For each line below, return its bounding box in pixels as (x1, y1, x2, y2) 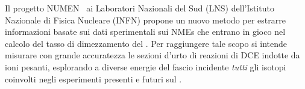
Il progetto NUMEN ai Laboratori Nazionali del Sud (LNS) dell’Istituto (5, 2, 274, 14)
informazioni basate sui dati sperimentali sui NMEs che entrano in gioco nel (5, 25, 286, 38)
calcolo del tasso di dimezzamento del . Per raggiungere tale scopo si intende (5, 37, 288, 49)
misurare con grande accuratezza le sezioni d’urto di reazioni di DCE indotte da (5, 49, 300, 61)
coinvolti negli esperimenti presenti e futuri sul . (5, 72, 182, 85)
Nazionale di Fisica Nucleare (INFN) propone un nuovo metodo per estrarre (5, 13, 286, 26)
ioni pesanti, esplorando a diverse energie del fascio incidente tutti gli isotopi (5, 60, 286, 73)
